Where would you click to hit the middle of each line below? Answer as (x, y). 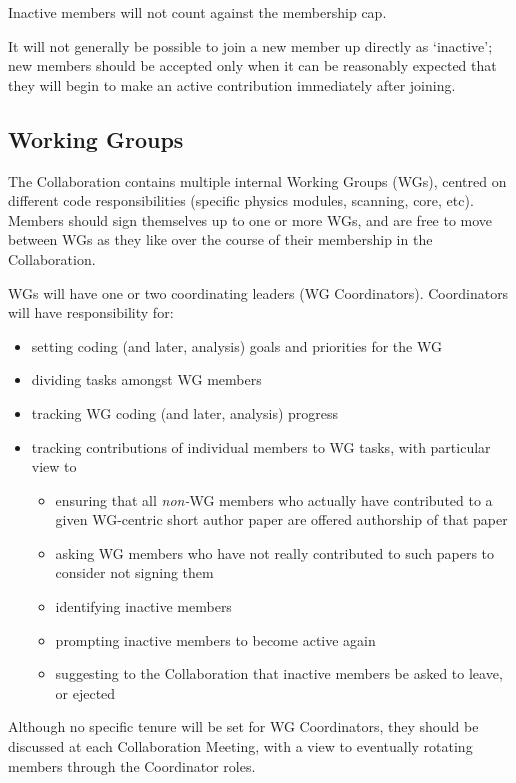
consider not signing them (134, 572)
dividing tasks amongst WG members (146, 379)
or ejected (85, 692)
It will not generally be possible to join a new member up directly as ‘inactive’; (250, 45)
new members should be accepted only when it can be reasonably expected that (252, 65)
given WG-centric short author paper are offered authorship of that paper (281, 519)
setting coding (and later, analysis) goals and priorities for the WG (236, 345)
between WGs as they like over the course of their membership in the (220, 239)
